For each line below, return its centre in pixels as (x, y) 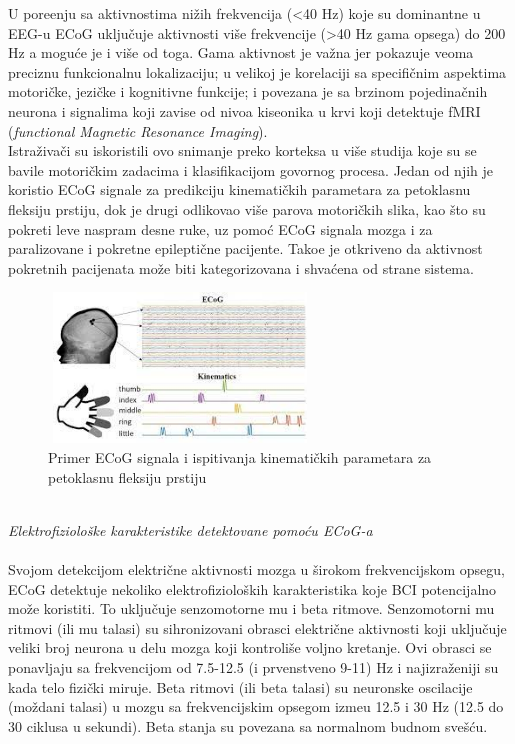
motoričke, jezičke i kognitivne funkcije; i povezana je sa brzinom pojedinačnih (248, 91)
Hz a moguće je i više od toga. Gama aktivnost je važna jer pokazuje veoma (241, 52)
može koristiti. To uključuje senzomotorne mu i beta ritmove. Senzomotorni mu (251, 608)
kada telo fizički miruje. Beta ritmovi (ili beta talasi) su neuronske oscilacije (240, 686)
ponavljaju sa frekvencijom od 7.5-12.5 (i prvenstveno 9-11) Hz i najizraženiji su (253, 667)
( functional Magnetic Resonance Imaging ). (138, 130)
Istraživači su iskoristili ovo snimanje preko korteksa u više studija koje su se (242, 150)
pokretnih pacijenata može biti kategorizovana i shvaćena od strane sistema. (241, 267)
